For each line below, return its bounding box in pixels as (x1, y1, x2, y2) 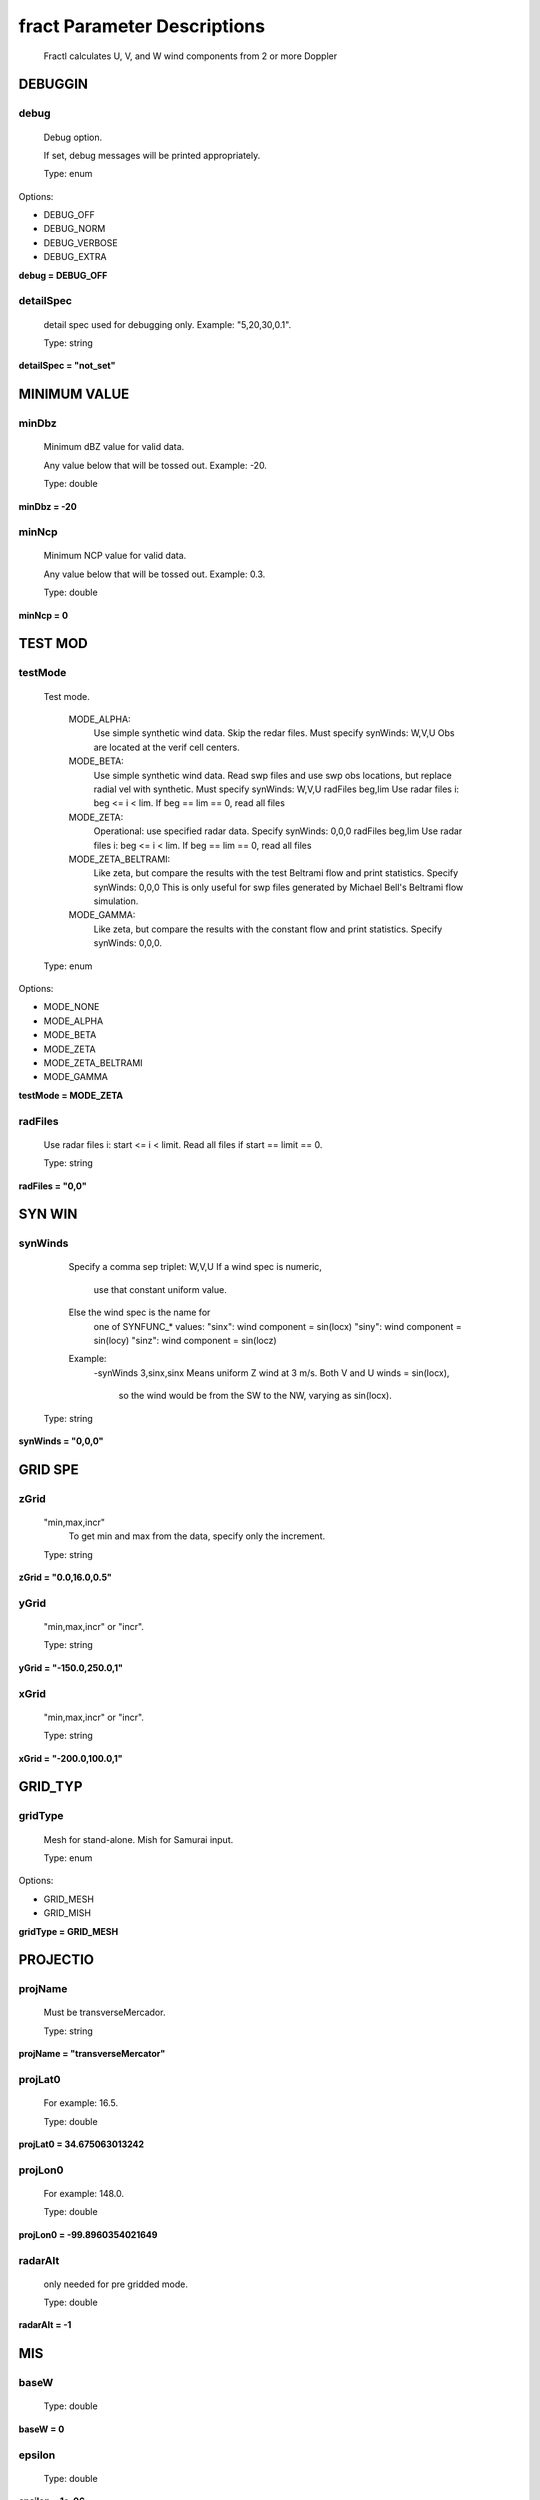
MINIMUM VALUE (18, 386, 130, 403)
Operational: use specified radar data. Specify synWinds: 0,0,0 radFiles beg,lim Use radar (93, 825, 463, 837)
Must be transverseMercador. (43, 2006, 166, 2019)
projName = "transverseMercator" (18, 2048, 166, 2060)
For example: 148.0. (43, 2187, 125, 2199)
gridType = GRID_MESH (18, 1925, 119, 1937)
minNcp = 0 (18, 609, 69, 621)
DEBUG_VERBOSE (43, 236, 119, 249)
